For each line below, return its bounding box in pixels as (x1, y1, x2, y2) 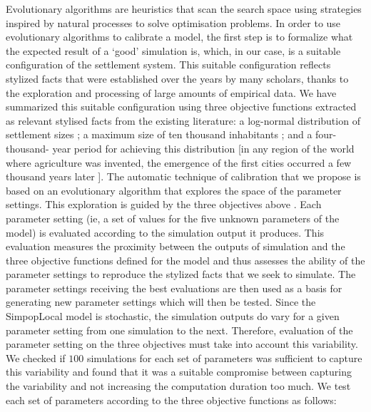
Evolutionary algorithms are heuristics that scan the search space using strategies (6, 1, 362, 16)
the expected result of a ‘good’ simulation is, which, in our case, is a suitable (6, 43, 341, 58)
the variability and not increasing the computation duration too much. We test (6, 378, 351, 393)
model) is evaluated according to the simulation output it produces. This (6, 225, 325, 240)
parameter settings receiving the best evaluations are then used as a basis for (6, 280, 342, 295)
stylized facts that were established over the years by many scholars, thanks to (6, 71, 349, 86)
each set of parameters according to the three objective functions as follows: (6, 392, 337, 407)
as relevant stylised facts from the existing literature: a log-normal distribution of (6, 113, 360, 128)
